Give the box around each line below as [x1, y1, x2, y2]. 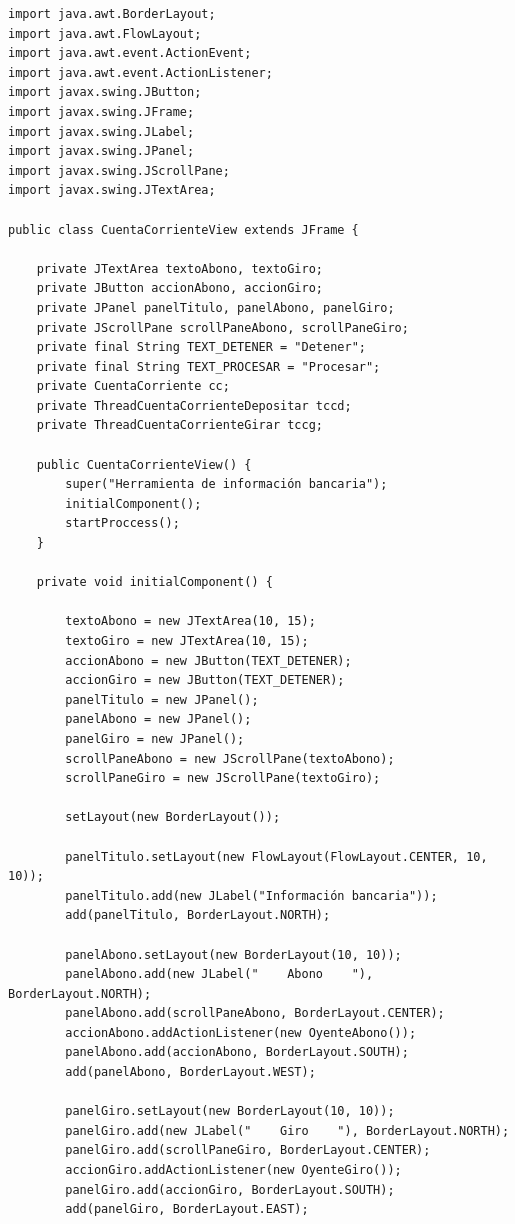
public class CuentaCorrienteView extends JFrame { [8, 222, 359, 237]
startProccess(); [65, 516, 180, 531]
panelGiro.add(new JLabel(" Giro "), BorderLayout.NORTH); [65, 1123, 510, 1138]
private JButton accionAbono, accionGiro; [36, 281, 323, 296]
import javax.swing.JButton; [8, 85, 202, 100]
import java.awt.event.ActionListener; [8, 65, 273, 80]
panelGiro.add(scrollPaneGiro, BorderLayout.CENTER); [65, 1143, 431, 1158]
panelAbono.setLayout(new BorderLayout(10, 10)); [65, 947, 402, 962]
